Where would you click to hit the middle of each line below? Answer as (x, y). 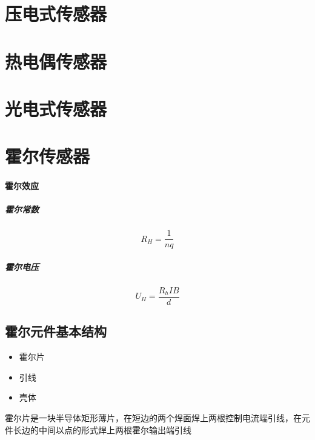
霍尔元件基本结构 (56, 331)
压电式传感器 (56, 14)
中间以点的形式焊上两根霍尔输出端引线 (115, 429)
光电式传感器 (56, 108)
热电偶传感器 (56, 61)
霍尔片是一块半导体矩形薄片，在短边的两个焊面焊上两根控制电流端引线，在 (153, 417)
